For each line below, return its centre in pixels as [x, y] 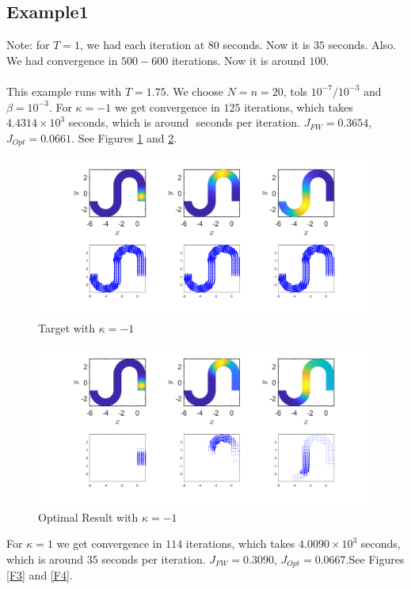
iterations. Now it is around [238, 60]
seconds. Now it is [266, 45]
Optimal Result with [88, 517]
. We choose [195, 91]
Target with [67, 327]
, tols [295, 91]
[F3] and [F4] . [40, 575]
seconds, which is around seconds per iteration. [184, 122]
